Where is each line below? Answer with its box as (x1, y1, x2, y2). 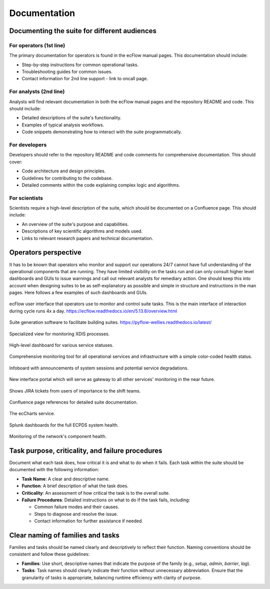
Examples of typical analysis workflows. (21, 122, 104, 128)
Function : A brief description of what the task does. (21, 483, 128, 489)
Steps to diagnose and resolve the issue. (34, 511, 118, 517)
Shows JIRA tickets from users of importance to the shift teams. (9, 387, 141, 394)
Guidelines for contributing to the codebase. (21, 175, 113, 181)
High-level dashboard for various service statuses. (9, 342, 114, 348)
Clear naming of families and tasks (9, 531, 120, 539)
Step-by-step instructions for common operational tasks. (21, 62, 139, 68)
